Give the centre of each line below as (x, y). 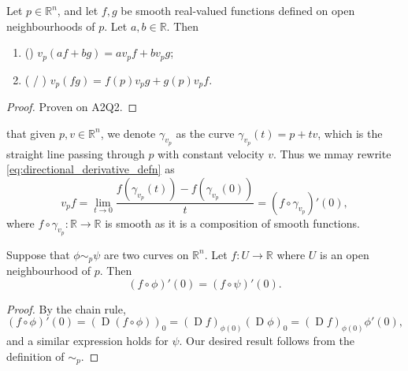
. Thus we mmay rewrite (332, 153)
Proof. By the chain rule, (66, 308)
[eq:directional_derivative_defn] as (91, 169)
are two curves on (146, 254)
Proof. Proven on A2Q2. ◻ (72, 107)
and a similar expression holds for (87, 341)
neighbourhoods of (51, 26)
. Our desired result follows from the (267, 341)
